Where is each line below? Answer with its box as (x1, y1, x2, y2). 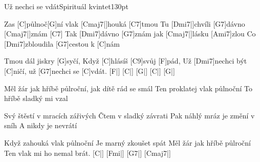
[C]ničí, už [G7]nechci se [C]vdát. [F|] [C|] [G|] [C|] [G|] (4, 65, 175, 76)
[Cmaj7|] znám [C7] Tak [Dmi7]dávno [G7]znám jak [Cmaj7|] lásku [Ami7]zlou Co (4, 28, 256, 39)
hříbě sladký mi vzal (4, 93, 68, 104)
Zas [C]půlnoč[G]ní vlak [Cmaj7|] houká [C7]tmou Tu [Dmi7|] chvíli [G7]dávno (4, 18, 245, 29)
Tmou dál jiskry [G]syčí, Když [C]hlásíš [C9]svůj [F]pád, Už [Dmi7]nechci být (4, 55, 247, 66)
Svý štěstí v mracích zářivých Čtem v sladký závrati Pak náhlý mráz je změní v (4, 110, 255, 120)
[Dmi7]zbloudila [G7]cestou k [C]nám (4, 38, 120, 49)
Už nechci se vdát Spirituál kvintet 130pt (4, 1, 128, 11)
